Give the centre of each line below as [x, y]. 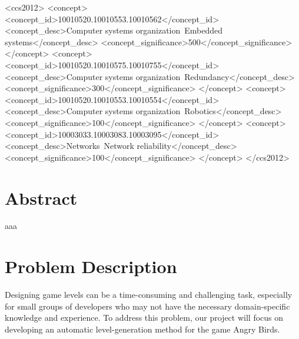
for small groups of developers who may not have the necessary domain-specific [147, 306]
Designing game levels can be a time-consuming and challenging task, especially [149, 295]
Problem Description [91, 266]
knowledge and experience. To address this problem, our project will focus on [144, 318]
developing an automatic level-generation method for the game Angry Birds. [142, 329]
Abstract [41, 197]
